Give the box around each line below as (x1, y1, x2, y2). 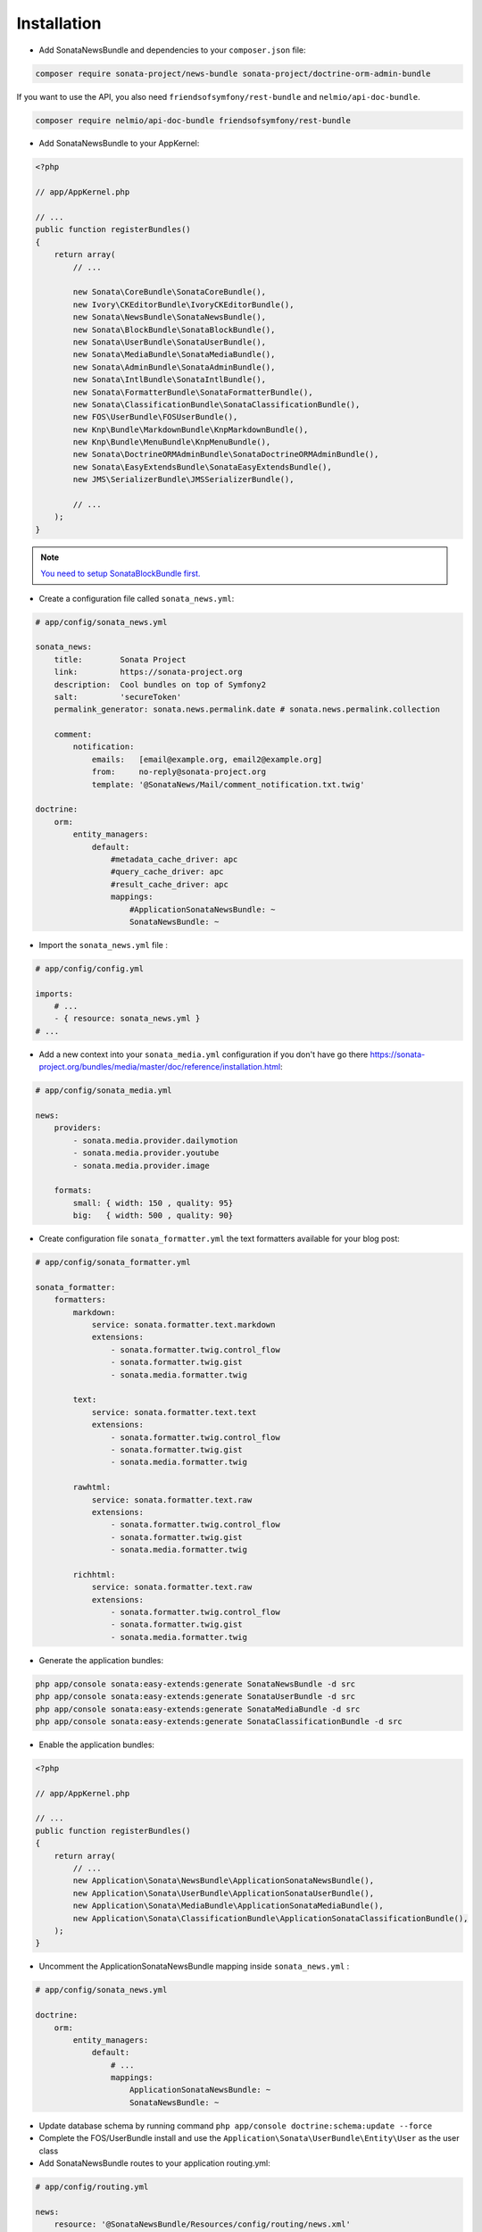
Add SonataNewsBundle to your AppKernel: (38, 138, 200, 149)
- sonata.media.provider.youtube (72, 1148, 220, 1158)
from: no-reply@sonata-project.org (91, 767, 267, 777)
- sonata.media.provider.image (72, 1161, 210, 1170)
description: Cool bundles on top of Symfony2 (54, 679, 267, 689)
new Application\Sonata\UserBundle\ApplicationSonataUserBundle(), (72, 1888, 375, 1898)
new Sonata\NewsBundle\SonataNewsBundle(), (72, 312, 267, 322)
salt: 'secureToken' (54, 692, 182, 702)
